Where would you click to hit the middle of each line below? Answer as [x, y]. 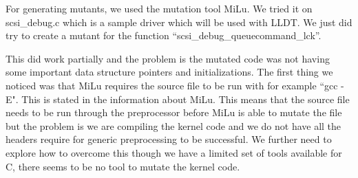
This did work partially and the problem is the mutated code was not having [168, 58]
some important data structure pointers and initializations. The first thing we [169, 72]
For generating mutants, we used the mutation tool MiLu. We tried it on [159, 8]
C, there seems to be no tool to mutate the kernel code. [123, 166]
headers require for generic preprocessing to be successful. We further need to [169, 139]
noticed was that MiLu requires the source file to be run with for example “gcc [172, 85]
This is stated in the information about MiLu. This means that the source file [186, 99]
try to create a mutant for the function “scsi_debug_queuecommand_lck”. [164, 35]
